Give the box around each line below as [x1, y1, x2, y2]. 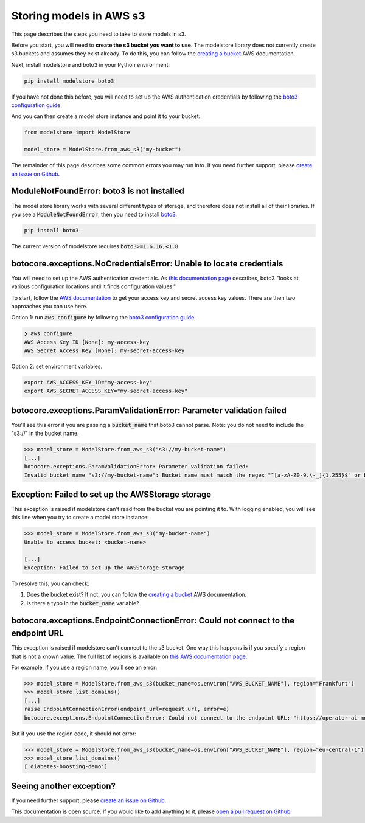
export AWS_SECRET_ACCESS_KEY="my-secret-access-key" [24, 387, 188, 395]
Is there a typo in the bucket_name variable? [26, 599, 139, 606]
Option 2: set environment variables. [11, 363, 103, 370]
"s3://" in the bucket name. [11, 429, 79, 437]
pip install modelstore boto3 [24, 77, 114, 85]
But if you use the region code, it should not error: [11, 730, 136, 737]
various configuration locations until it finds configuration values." [11, 283, 176, 290]
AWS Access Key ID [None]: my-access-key [24, 338, 150, 346]
